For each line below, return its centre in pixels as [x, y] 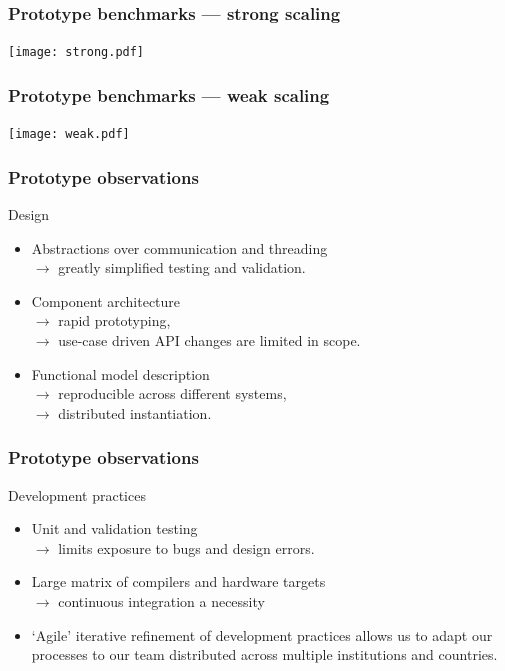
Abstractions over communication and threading [179, 247]
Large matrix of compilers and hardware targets [178, 581]
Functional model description [120, 373]
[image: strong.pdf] [76, 52]
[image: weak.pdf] [69, 134]
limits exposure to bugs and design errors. [186, 547]
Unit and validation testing [114, 528]
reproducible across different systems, [172, 393]
